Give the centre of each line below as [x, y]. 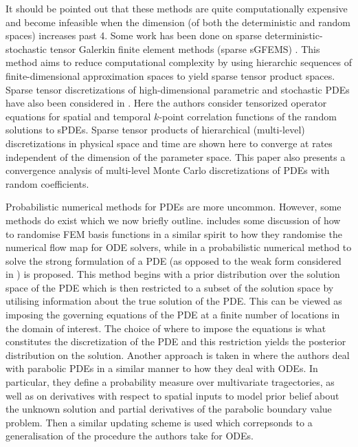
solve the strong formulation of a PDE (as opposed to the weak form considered [174, 260]
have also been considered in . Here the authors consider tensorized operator [166, 103]
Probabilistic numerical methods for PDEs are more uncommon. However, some [174, 207]
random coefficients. [47, 183]
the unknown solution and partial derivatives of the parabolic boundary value [169, 409]
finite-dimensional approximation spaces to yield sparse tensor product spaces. [170, 75]
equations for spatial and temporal [78, 116]
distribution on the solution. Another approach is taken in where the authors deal [178, 355]
